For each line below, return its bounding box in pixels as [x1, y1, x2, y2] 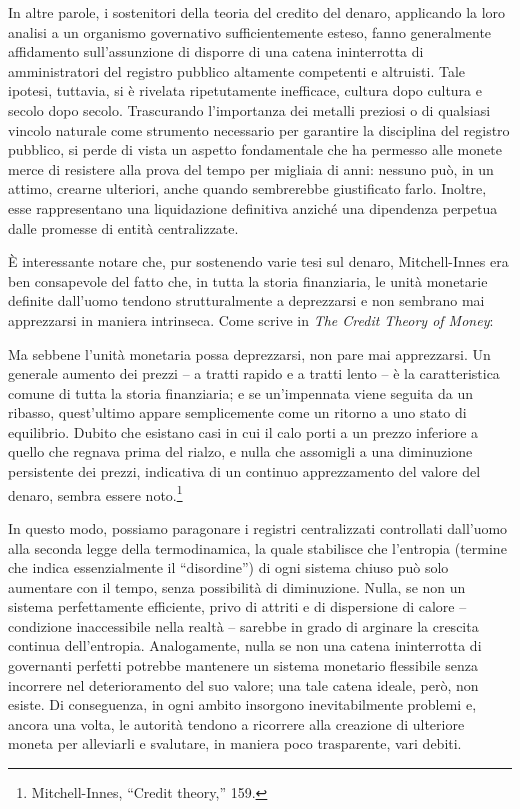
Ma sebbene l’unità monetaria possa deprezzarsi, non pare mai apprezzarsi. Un [8, 343, 491, 364]
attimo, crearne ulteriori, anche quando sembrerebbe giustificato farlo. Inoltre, [8, 178, 487, 199]
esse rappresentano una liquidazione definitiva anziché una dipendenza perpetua [8, 197, 498, 218]
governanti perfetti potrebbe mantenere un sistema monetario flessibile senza [8, 655, 478, 676]
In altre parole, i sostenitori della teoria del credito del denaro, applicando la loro [8, 2, 506, 22]
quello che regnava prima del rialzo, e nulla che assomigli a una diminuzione [8, 441, 473, 462]
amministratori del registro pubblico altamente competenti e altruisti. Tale [8, 60, 465, 81]
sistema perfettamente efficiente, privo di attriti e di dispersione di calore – [8, 596, 467, 617]
